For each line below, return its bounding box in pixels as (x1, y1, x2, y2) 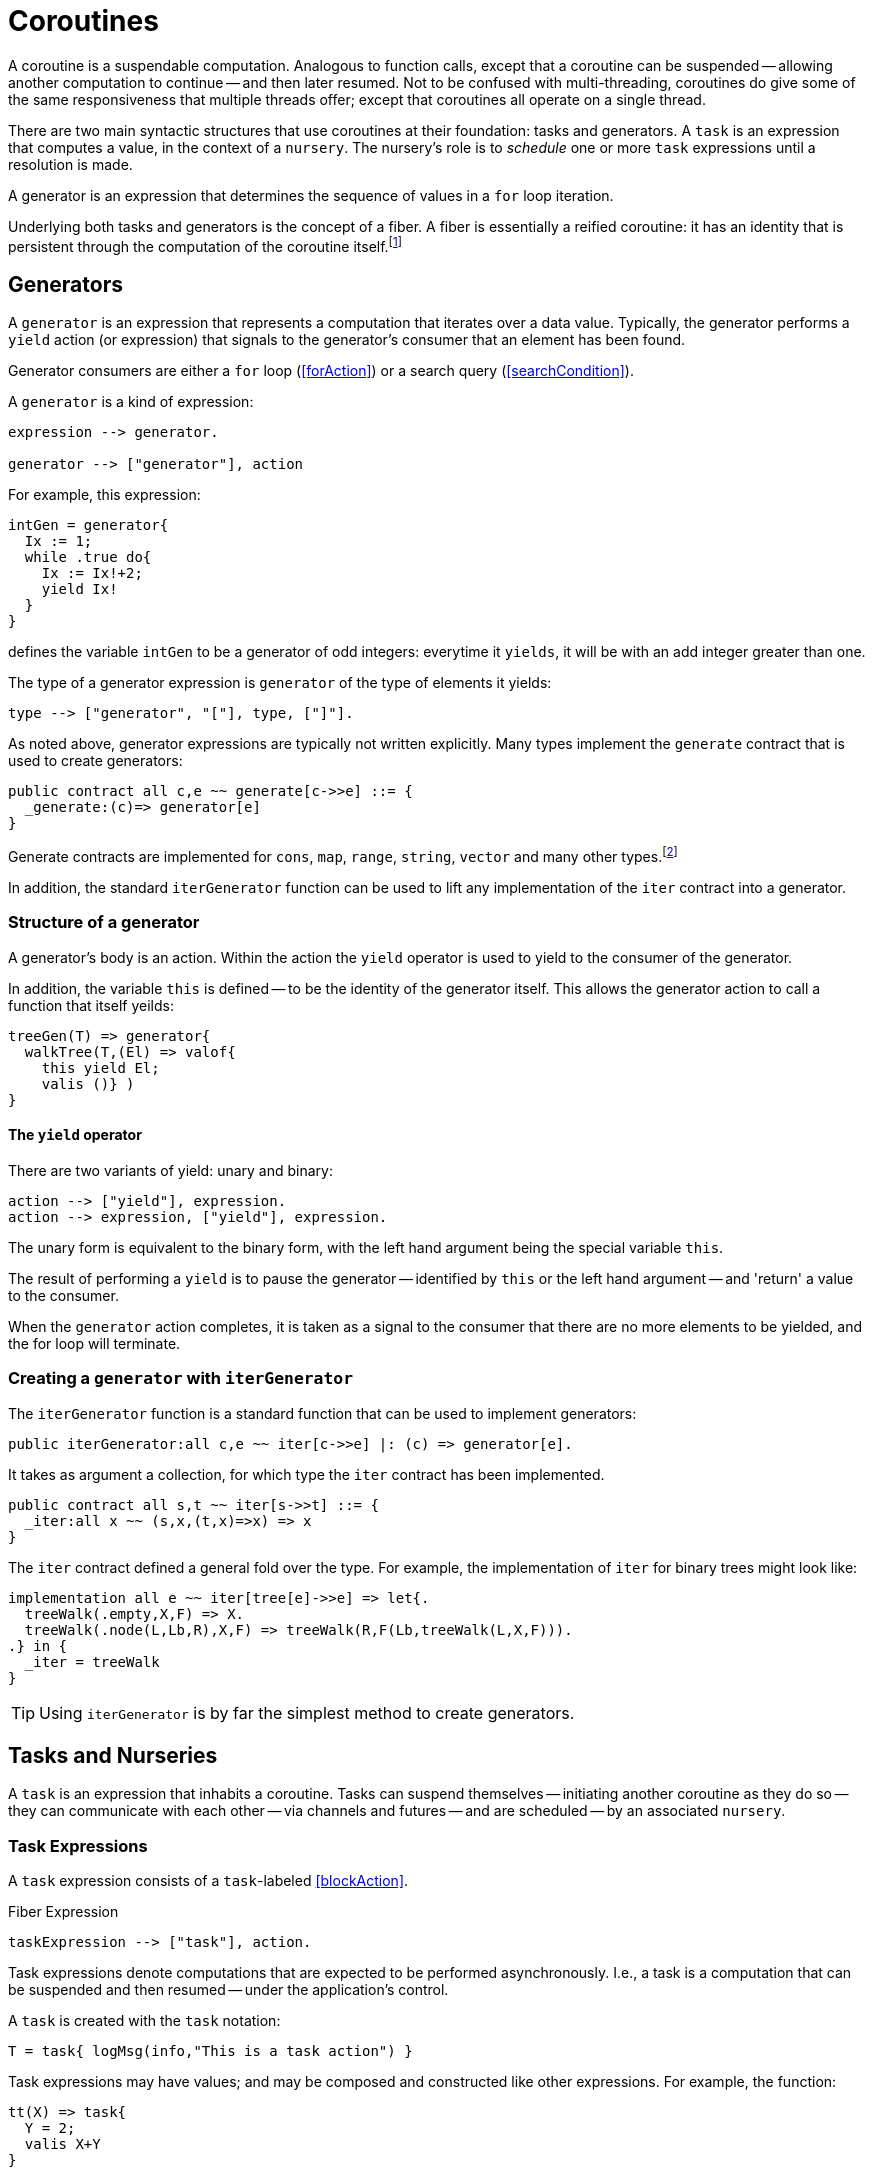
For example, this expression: (8, 486, 201, 504)
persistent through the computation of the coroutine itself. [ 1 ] (8, 234, 402, 255)
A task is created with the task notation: (8, 2012, 281, 2030)
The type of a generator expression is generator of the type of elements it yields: (8, 674, 552, 692)
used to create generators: (8, 752, 183, 770)
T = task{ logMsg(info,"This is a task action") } (8, 2043, 413, 2060)
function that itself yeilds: (8, 996, 174, 1014)
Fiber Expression (8, 1903, 119, 1921)
